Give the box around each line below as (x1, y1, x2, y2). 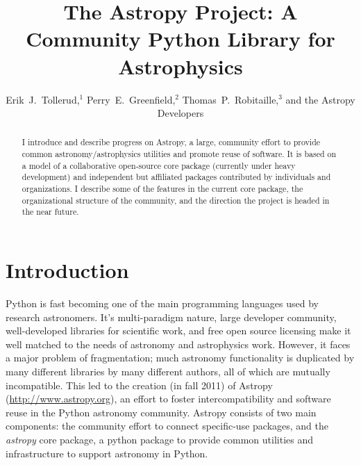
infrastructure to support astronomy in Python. (6, 446, 208, 460)
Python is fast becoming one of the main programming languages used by (6, 296, 319, 311)
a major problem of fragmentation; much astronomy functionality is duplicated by (6, 350, 355, 365)
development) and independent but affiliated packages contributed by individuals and (22, 171, 331, 183)
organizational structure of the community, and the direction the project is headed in (22, 194, 330, 206)
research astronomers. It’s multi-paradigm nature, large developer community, (6, 309, 337, 324)
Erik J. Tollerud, (6, 92, 80, 106)
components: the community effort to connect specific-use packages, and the (6, 418, 329, 433)
